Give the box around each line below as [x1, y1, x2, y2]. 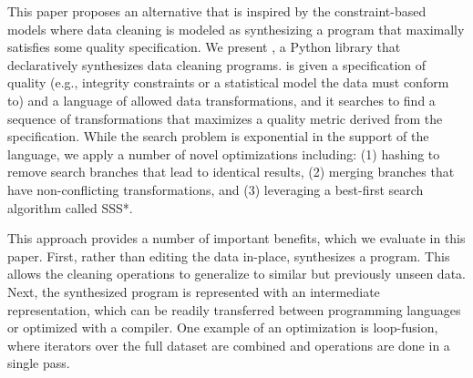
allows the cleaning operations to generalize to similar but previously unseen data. [7, 264, 466, 283]
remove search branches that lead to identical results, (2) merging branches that [7, 162, 455, 181]
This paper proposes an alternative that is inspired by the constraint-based [7, 2, 427, 20]
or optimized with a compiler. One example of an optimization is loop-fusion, [7, 318, 438, 337]
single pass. [7, 353, 70, 373]
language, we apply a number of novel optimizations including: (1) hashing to [7, 144, 440, 163]
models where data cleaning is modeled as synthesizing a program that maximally [7, 19, 465, 38]
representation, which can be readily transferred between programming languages [7, 300, 461, 319]
